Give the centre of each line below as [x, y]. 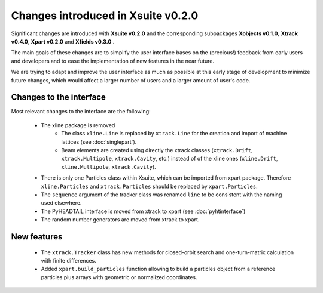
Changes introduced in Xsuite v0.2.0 [105, 16]
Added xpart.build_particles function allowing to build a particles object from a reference [158, 269]
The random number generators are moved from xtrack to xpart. [120, 220]
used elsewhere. [61, 203]
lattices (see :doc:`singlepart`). [99, 142]
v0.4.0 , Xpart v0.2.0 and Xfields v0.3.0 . [63, 41]
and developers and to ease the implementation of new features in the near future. [113, 61]
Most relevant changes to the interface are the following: [81, 112]
